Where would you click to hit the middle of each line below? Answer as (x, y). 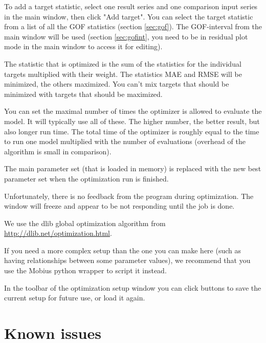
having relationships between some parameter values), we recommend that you (127, 260)
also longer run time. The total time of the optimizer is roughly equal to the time (132, 131)
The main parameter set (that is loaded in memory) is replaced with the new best (133, 168)
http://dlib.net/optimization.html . (58, 233)
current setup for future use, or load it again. (75, 298)
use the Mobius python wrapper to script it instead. (85, 270)
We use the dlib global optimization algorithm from (85, 223)
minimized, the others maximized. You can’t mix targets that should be (117, 84)
